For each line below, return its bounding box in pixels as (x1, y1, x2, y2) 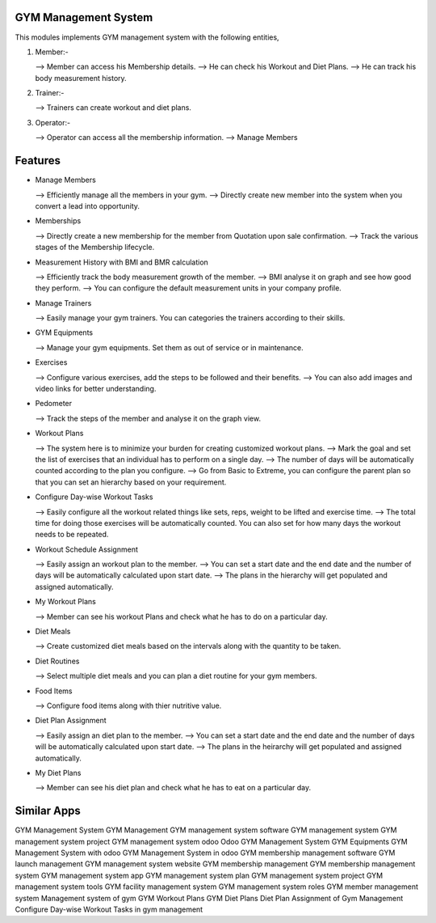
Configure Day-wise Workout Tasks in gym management (15, 904, 203, 914)
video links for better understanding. (35, 384, 157, 394)
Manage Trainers (35, 298, 92, 307)
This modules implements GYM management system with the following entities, (15, 32, 279, 42)
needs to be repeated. (35, 530, 109, 540)
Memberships (35, 216, 82, 226)
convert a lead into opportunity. (35, 201, 140, 210)
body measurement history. (35, 73, 127, 83)
